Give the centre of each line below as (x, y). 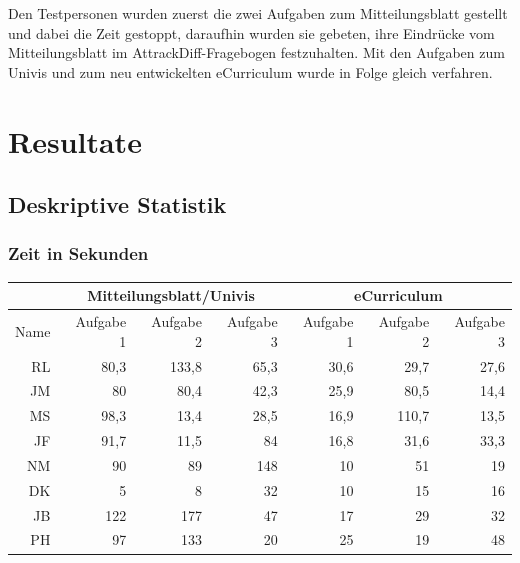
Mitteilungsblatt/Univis (171, 295)
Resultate (75, 140)
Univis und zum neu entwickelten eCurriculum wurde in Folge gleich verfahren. (250, 71)
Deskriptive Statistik (117, 204)
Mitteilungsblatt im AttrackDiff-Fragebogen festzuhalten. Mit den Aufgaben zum (256, 52)
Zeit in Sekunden (78, 253)
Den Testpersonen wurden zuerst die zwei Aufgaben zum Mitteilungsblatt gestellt (258, 13)
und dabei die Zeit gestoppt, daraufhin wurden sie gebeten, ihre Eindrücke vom (251, 32)
